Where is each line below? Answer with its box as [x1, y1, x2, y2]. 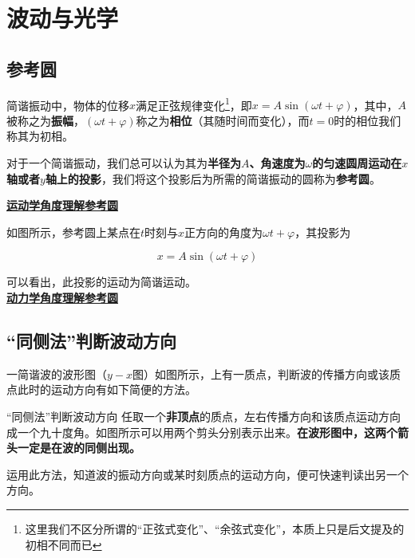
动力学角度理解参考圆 [6, 289, 118, 305]
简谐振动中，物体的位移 [6, 96, 129, 113]
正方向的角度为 [184, 223, 263, 240]
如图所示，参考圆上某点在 [6, 223, 140, 240]
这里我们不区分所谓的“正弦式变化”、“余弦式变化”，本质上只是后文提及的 [25, 520, 405, 536]
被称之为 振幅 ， [6, 112, 85, 128]
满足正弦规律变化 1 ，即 [136, 94, 252, 113]
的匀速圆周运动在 [312, 155, 402, 171]
